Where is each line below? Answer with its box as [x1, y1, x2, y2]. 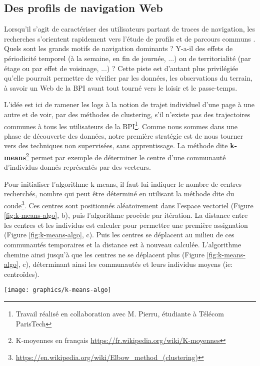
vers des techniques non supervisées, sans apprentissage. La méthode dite [4, 140, 228, 151]
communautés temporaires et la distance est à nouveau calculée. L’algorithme [4, 239, 241, 250]
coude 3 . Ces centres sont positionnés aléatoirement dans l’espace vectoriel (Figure [4, 199, 253, 210]
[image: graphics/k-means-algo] [4, 286, 111, 294]
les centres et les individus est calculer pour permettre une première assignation [4, 219, 248, 230]
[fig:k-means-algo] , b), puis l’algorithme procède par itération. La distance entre [4, 210, 248, 220]
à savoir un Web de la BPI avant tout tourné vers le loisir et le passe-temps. [4, 82, 237, 93]
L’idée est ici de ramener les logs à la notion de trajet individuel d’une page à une [4, 99, 255, 110]
